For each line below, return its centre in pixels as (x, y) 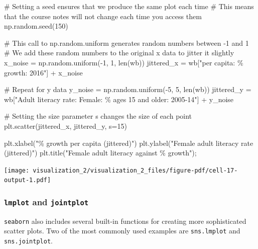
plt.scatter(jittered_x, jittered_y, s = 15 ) (66, 126)
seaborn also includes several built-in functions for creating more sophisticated (125, 221)
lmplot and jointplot (46, 201)
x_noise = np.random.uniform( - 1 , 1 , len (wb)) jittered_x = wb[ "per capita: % (124, 62)
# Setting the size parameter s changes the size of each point (98, 116)
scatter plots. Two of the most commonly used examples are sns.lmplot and (122, 231)
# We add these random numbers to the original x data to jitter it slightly (119, 53)
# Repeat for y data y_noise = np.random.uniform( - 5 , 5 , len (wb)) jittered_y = (128, 89)
